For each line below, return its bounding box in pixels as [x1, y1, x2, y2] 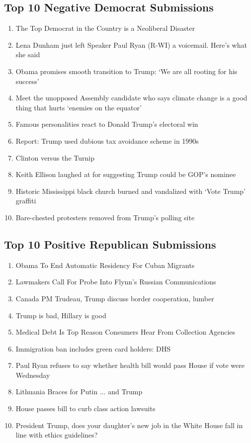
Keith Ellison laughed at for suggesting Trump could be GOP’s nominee [15, 169, 236, 179]
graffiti [15, 195, 36, 206]
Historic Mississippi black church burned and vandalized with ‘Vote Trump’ [15, 185, 246, 196]
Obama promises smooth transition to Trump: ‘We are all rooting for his [15, 66, 238, 76]
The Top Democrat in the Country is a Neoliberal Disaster [15, 23, 195, 33]
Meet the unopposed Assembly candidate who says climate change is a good [15, 92, 248, 103]
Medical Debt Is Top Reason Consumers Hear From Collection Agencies [15, 327, 236, 337]
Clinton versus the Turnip [15, 152, 94, 163]
